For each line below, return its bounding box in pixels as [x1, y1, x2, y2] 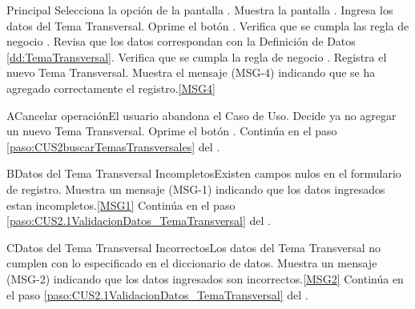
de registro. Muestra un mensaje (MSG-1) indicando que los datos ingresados [6, 180, 385, 197]
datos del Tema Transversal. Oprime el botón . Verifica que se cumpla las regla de [6, 17, 409, 34]
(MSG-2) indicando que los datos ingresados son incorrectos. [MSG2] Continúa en [6, 270, 404, 287]
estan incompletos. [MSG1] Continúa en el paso [6, 196, 236, 213]
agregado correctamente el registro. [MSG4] [6, 79, 216, 96]
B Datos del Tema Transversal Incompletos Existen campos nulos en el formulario [6, 165, 401, 182]
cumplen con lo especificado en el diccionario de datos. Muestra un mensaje [6, 255, 377, 271]
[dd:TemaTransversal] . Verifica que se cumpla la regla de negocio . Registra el [6, 48, 387, 65]
